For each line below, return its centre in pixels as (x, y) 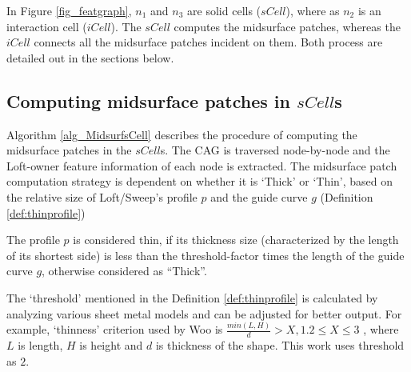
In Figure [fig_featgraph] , (69, 10)
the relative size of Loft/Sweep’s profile (102, 196)
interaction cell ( (47, 26)
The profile (33, 240)
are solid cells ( (224, 10)
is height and (111, 345)
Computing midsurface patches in (148, 100)
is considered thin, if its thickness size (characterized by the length (236, 240)
